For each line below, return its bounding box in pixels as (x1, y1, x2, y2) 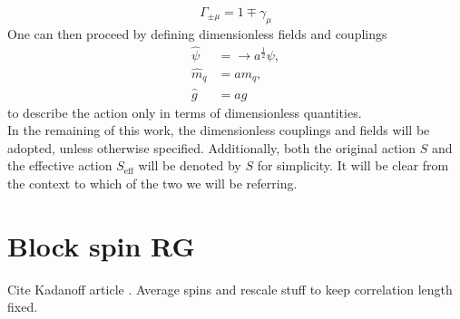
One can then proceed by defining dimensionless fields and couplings (7, 24, 387, 43)
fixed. (7, 297, 38, 316)
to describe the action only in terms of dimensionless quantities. (7, 102, 362, 121)
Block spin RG (7, 227, 195, 264)
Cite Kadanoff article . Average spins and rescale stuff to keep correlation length (7, 279, 453, 298)
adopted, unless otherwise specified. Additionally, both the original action (7, 138, 416, 157)
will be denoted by (138, 156, 241, 175)
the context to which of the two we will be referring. (7, 173, 298, 192)
